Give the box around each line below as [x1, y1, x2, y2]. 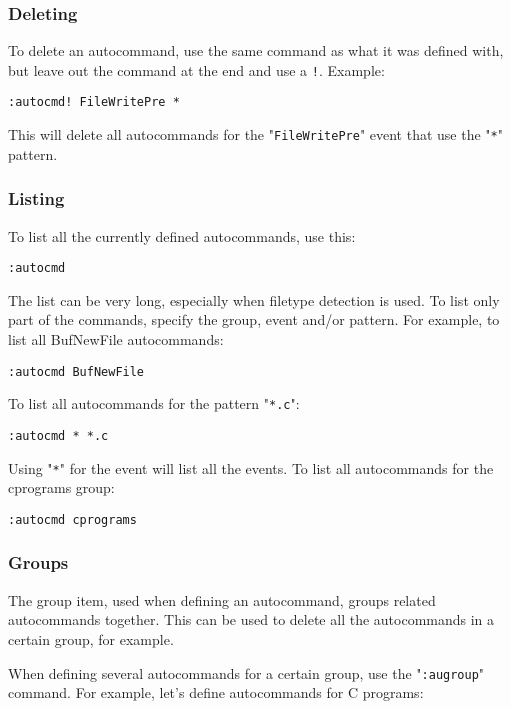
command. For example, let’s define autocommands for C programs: [8, 682, 424, 703]
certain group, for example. [8, 628, 174, 649]
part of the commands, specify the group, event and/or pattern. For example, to [8, 309, 500, 330]
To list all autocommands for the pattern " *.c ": [8, 393, 300, 414]
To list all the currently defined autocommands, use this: [8, 225, 356, 246]
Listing [8, 186, 65, 211]
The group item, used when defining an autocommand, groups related [8, 589, 436, 610]
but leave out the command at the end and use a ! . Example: [8, 59, 385, 80]
